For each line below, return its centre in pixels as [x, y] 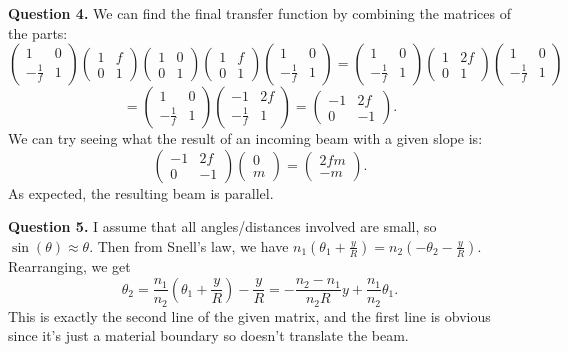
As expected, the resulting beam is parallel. [141, 192]
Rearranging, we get [69, 265]
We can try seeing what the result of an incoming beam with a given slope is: [245, 138]
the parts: [38, 32]
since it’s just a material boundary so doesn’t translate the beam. [208, 335]
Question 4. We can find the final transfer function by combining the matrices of [260, 13]
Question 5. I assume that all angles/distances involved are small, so [222, 226]
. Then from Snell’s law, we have [189, 245]
